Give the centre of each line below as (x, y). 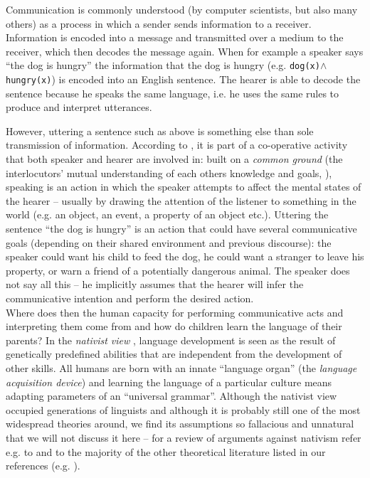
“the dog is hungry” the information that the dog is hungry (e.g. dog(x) (163, 65)
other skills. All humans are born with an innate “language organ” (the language (181, 367)
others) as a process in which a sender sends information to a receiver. (159, 23)
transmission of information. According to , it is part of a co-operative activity (177, 145)
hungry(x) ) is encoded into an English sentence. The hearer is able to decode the (183, 79)
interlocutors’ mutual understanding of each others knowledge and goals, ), (169, 172)
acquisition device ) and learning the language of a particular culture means (169, 382)
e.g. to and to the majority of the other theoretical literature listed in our (166, 451)
